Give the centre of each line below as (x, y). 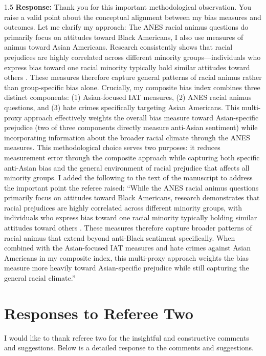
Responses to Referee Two (99, 313)
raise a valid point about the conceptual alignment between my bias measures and (133, 17)
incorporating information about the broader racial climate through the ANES (127, 137)
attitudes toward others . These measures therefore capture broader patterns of (128, 228)
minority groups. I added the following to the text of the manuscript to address (128, 177)
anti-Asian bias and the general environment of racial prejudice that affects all (127, 167)
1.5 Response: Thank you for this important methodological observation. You (128, 7)
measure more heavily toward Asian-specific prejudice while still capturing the (127, 268)
